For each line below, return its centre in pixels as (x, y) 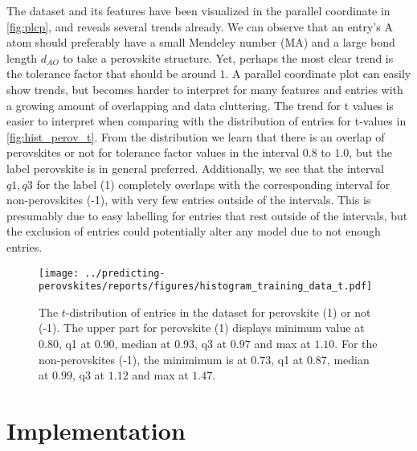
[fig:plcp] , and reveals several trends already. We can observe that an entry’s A (200, 26)
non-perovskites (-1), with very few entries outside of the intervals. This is (189, 200)
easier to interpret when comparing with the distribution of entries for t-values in (206, 121)
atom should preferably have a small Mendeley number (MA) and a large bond (201, 42)
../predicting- (125, 273)
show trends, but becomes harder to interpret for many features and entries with (205, 89)
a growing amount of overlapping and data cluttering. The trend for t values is (200, 105)
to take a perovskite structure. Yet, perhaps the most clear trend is (228, 57)
